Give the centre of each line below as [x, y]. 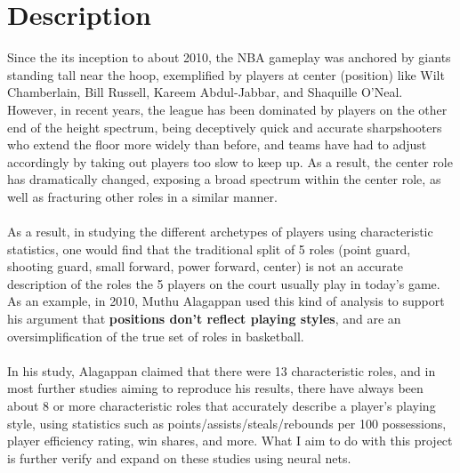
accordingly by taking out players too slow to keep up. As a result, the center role [230, 161]
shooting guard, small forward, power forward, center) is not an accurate [206, 266]
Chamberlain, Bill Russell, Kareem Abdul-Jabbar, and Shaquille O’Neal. [205, 92]
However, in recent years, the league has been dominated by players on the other [227, 109]
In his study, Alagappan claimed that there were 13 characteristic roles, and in [222, 370]
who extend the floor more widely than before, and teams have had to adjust [217, 144]
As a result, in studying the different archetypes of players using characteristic [220, 232]
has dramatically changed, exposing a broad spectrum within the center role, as [224, 179]
